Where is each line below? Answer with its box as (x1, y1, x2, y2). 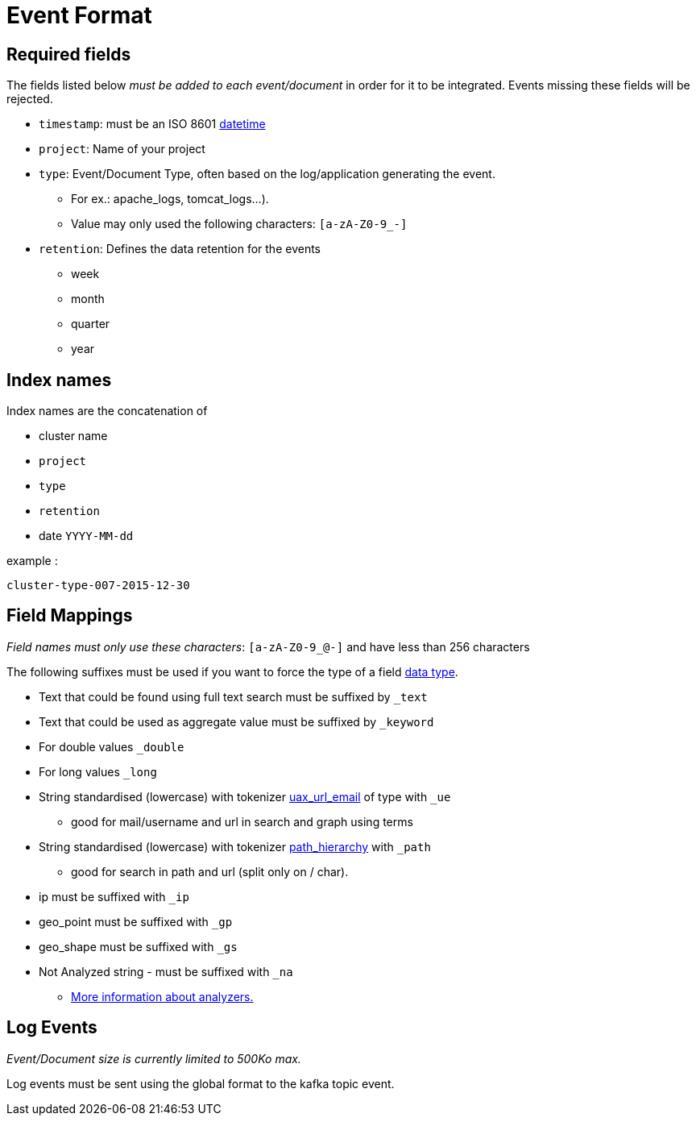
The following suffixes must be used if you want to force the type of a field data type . (6, 664, 458, 679)
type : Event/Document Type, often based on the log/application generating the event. (39, 167, 495, 181)
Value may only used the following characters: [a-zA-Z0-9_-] (71, 217, 408, 231)
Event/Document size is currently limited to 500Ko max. (6, 1051, 301, 1066)
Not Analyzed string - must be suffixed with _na (39, 964, 293, 979)
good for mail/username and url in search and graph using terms (71, 814, 413, 829)
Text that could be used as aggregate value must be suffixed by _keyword (39, 714, 434, 729)
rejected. (6, 92, 53, 106)
